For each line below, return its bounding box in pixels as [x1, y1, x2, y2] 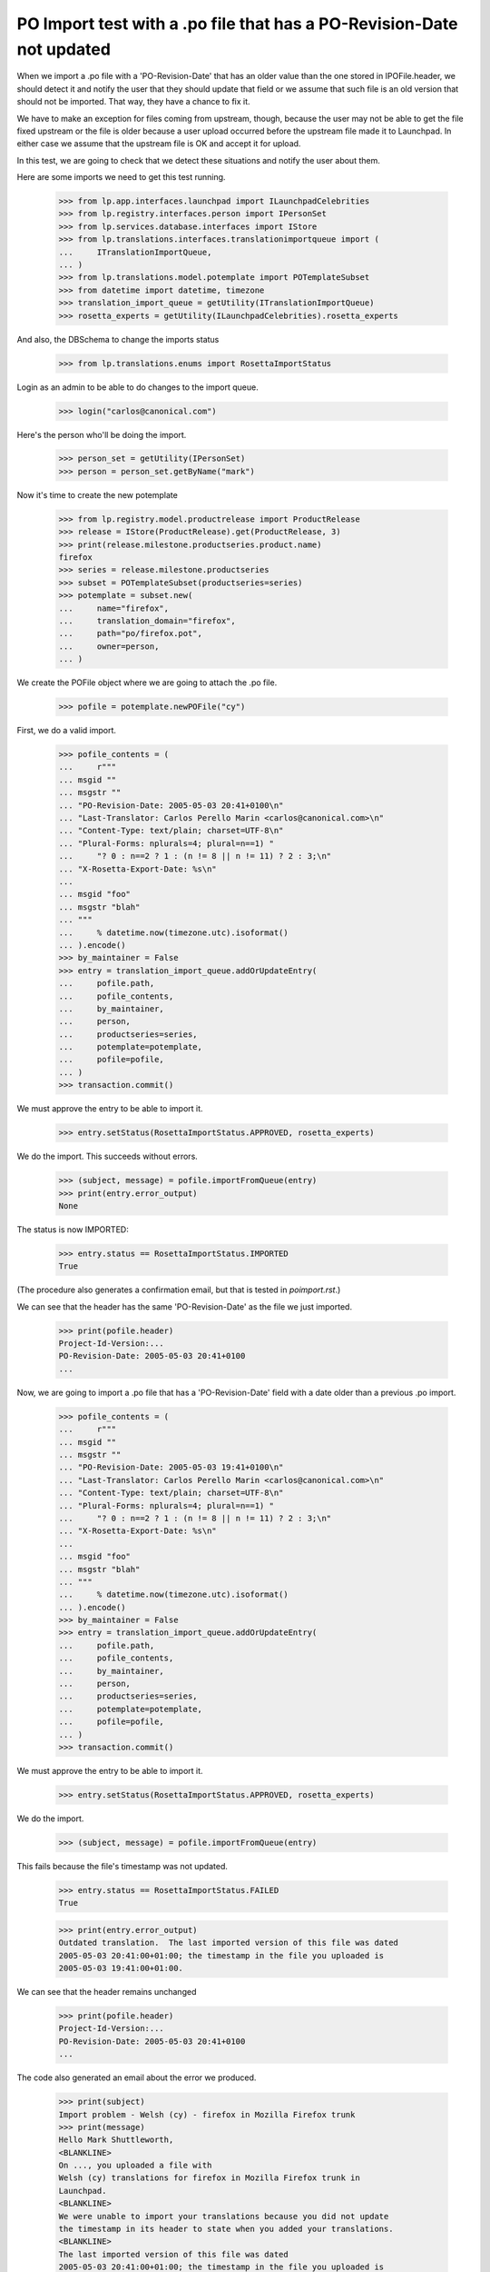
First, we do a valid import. [16, 725, 117, 736]
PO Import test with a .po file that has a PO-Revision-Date [16, 14, 458, 34]
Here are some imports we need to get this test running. [16, 172, 226, 183]
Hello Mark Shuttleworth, [58, 2135, 174, 2145]
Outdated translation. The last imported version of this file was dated [58, 1938, 399, 1948]
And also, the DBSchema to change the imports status [16, 334, 220, 344]
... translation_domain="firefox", [58, 615, 236, 626]
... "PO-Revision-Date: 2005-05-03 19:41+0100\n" [58, 1462, 284, 1472]
